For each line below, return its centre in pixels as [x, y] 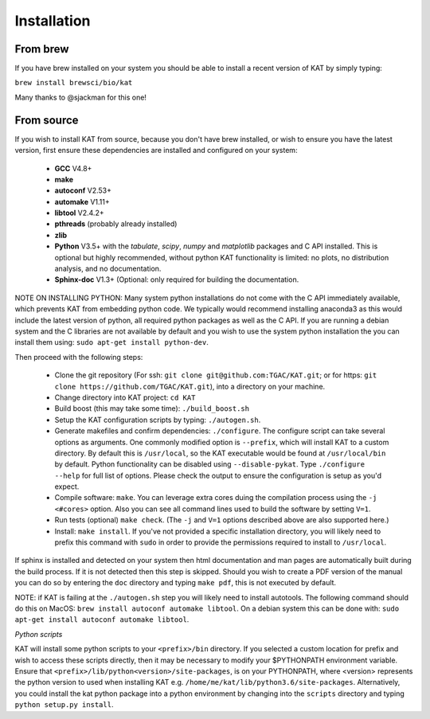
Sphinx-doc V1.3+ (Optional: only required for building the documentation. [177, 279]
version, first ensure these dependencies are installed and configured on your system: [156, 150]
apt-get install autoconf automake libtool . [102, 619]
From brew [42, 49]
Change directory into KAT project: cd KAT [125, 397]
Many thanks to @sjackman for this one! [81, 97]
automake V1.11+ [82, 201]
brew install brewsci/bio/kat [74, 83]
